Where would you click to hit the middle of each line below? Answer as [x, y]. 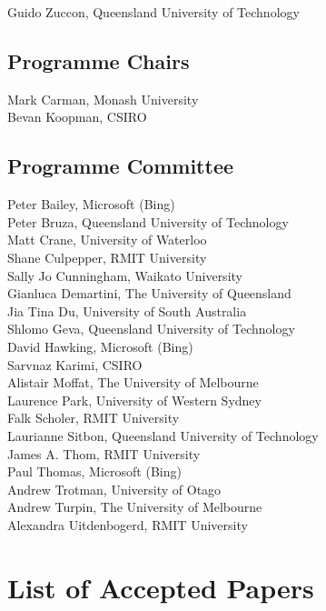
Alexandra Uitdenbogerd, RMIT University [128, 524]
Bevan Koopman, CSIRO [77, 117]
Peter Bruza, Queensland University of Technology [148, 221]
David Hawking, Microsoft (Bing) [100, 346]
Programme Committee [121, 166]
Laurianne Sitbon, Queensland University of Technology [163, 435]
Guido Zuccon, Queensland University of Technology [153, 12]
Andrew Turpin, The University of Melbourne [135, 507]
